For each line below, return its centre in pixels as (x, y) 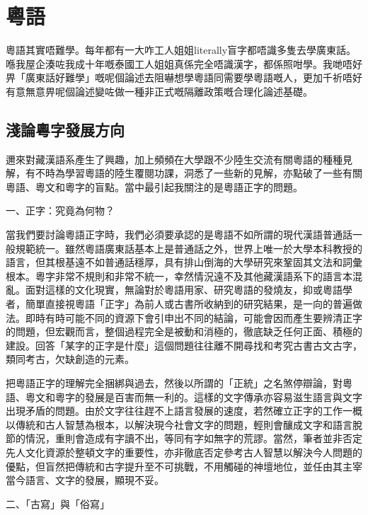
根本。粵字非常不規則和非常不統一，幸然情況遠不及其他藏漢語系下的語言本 (179, 276)
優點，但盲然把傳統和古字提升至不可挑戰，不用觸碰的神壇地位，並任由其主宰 (184, 466)
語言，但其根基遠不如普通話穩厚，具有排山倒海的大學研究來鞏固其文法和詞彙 (184, 262)
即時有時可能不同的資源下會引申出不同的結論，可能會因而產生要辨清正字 (194, 317)
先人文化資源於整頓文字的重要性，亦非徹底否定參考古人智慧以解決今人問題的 (184, 452)
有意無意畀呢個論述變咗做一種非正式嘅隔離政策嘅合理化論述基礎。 (159, 91)
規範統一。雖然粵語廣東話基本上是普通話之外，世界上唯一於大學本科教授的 (189, 248)
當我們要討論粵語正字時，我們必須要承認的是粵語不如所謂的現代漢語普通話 (179, 235)
